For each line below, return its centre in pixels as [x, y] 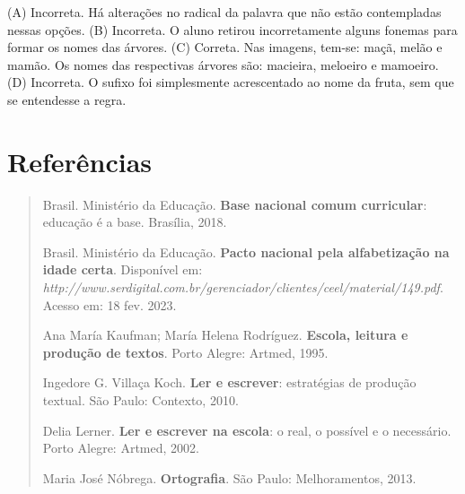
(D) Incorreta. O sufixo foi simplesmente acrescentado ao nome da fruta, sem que [231, 82]
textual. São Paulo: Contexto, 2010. [140, 400]
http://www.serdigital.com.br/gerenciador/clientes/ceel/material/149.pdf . [243, 287]
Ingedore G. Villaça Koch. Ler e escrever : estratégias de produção [229, 382]
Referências [80, 161]
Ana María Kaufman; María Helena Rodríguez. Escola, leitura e [225, 335]
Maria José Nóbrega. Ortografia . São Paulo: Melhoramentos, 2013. [229, 477]
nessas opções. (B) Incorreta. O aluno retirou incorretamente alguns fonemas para [232, 29]
